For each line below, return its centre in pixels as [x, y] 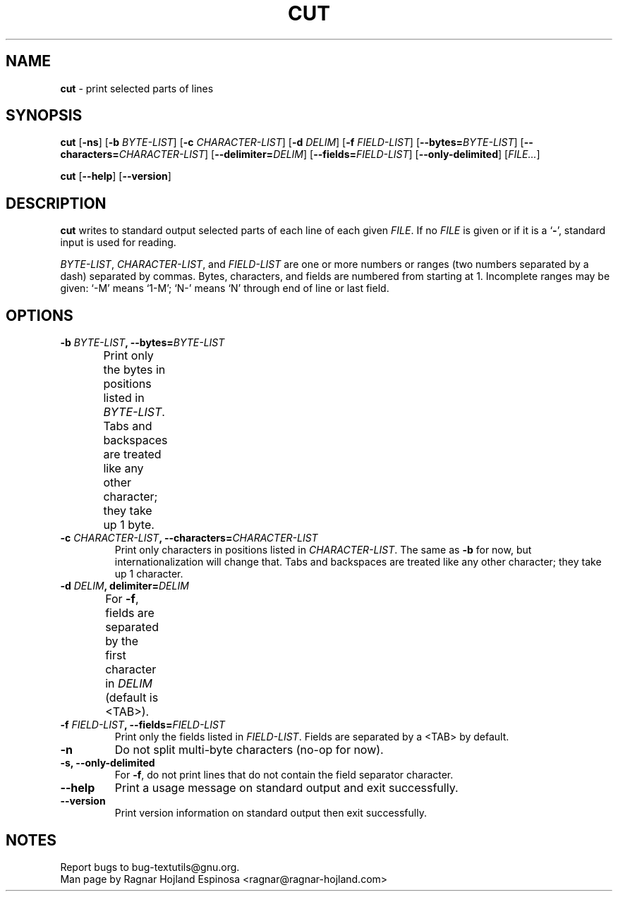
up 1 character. [149, 574]
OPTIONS [40, 315]
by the [122, 641]
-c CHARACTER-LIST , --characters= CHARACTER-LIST [189, 538]
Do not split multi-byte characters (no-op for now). [249, 750]
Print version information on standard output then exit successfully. [271, 813]
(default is [132, 698]
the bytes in [134, 370]
